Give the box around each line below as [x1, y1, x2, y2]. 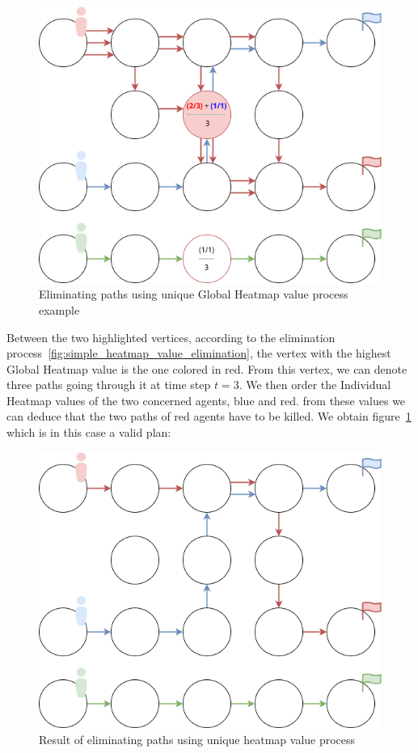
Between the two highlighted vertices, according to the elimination [6, 328, 336, 345]
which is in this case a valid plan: [6, 424, 171, 441]
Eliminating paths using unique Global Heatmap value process [39, 286, 348, 302]
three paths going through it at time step [6, 376, 211, 393]
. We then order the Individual [239, 376, 391, 393]
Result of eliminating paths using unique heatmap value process [39, 730, 356, 747]
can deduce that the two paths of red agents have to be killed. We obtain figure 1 [6, 408, 412, 425]
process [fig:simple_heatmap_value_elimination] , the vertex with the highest [6, 345, 391, 362]
